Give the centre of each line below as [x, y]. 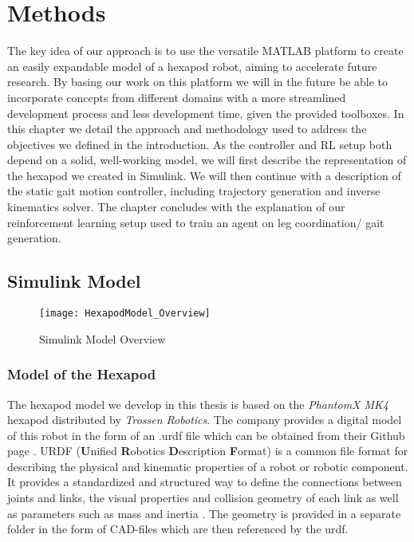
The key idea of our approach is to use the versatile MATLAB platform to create [205, 51]
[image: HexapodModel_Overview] [125, 314]
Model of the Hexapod [82, 374]
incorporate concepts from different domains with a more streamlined [177, 97]
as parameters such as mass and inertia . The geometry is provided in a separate [204, 513]
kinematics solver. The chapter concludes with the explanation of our [176, 207]
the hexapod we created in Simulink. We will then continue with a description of [204, 175]
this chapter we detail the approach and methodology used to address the [187, 129]
